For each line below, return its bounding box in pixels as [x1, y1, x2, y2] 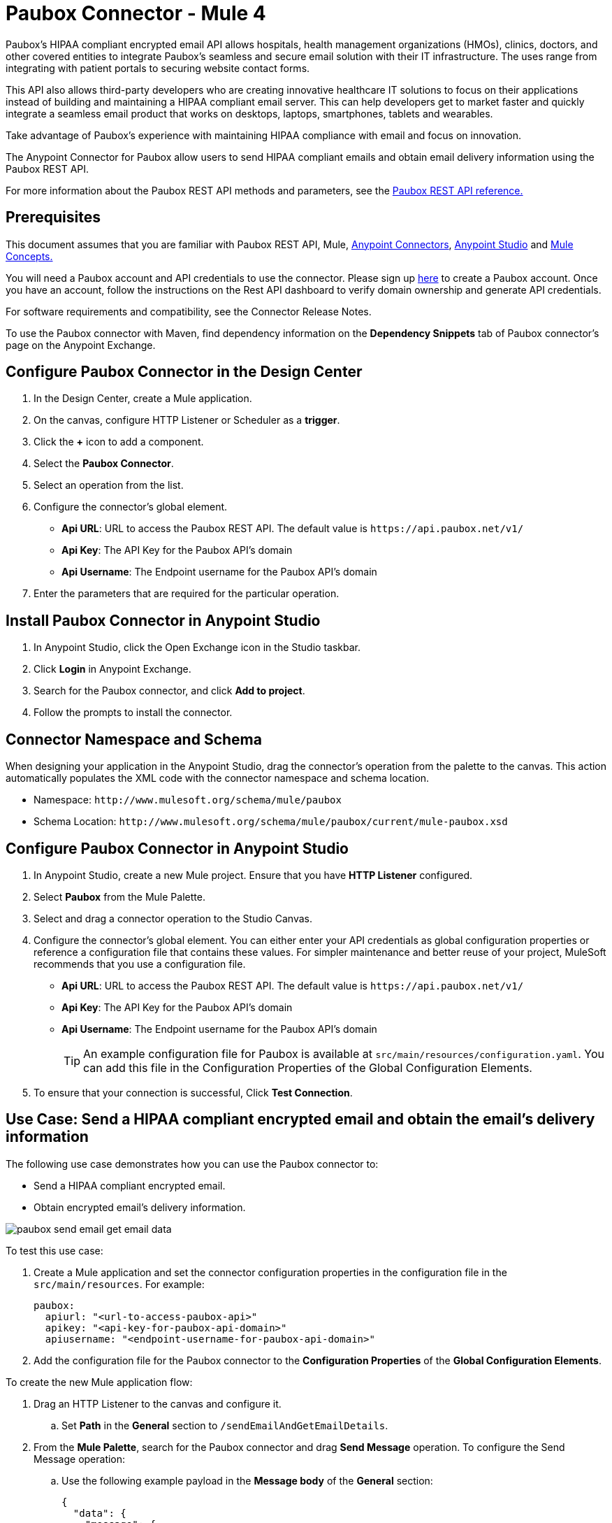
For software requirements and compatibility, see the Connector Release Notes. [6, 305, 372, 317]
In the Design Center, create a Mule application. [34, 392, 252, 405]
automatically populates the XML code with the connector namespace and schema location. [6, 772, 430, 785]
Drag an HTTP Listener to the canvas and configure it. [34, 1397, 282, 1410]
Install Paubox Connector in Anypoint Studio [6, 611, 321, 629]
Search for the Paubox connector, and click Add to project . [34, 685, 305, 697]
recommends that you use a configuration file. [34, 957, 246, 970]
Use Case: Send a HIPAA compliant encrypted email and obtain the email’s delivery [6, 1110, 595, 1129]
